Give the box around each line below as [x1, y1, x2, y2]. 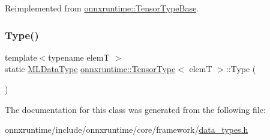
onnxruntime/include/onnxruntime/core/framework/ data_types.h [5, 123, 248, 136]
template [5, 50, 37, 63]
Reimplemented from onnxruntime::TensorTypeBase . [5, 2, 199, 14]
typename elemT [48, 50, 110, 63]
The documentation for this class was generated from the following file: [5, 103, 266, 115]
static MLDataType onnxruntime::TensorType [5, 62, 176, 75]
